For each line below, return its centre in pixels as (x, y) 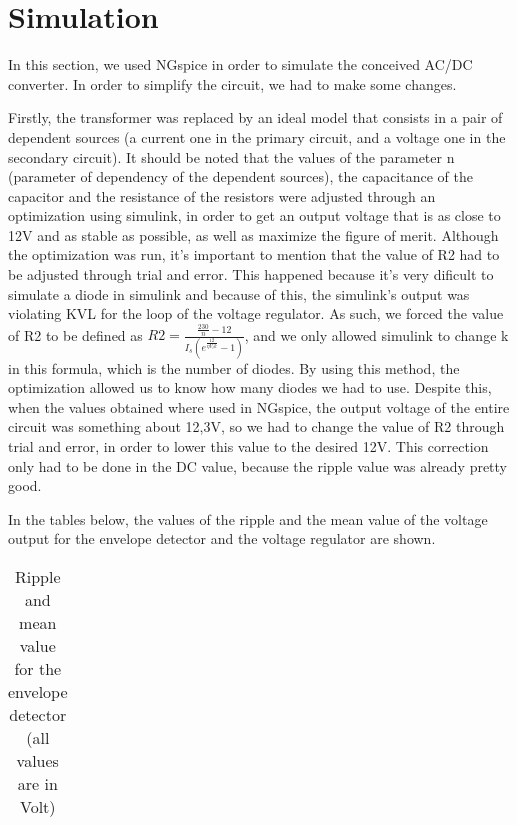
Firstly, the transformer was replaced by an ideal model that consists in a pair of (255, 117)
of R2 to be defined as (75, 334)
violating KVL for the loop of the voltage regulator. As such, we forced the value (256, 313)
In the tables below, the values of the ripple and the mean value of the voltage (248, 518)
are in (37, 784)
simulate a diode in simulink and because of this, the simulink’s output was (239, 293)
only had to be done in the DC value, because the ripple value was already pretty (258, 465)
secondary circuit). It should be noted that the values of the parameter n (231, 156)
